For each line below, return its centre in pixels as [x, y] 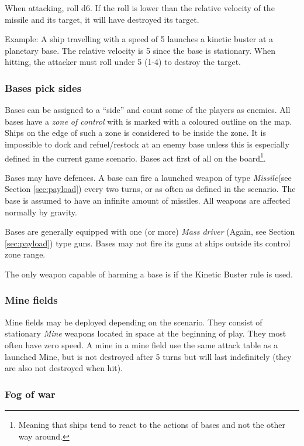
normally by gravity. [41, 212]
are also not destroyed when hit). [64, 368]
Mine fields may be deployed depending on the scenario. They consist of [134, 322]
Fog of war [30, 394]
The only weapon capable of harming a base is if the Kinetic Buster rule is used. [149, 274]
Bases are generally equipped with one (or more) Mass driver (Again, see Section [150, 231]
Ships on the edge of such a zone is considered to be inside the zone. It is [135, 133]
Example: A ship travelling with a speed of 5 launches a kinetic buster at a [139, 39]
